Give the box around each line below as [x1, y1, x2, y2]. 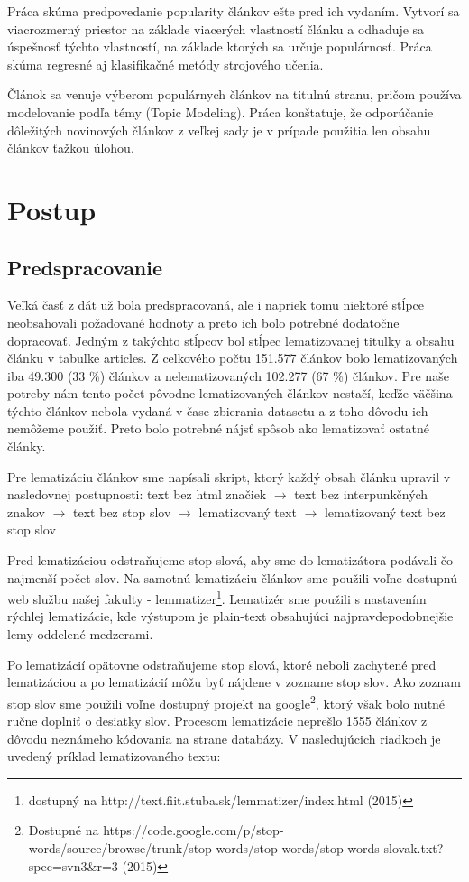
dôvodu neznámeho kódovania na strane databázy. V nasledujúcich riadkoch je [7, 729, 441, 747]
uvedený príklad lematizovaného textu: [7, 747, 221, 766]
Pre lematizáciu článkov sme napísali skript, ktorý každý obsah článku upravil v [7, 467, 451, 486]
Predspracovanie [7, 253, 163, 281]
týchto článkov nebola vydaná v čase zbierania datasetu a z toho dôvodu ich [7, 401, 428, 420]
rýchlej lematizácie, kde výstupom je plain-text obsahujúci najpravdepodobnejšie [7, 607, 454, 626]
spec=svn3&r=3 [28, 856, 118, 875]
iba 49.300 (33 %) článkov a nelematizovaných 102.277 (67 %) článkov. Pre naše [7, 366, 449, 385]
